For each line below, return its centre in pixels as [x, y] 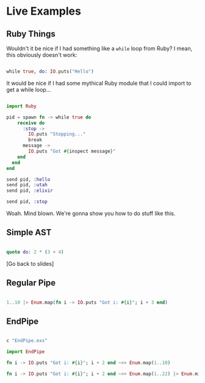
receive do [31, 123]
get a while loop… [29, 89]
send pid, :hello [28, 179]
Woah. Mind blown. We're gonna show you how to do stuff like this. [91, 213]
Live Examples [44, 11]
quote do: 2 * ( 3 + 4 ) [35, 252]
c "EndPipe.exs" [27, 341]
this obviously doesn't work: [42, 55]
